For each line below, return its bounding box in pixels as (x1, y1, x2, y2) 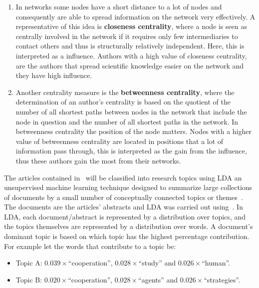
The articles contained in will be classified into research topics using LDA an (4, 172, 242, 182)
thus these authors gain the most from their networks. (15, 155, 181, 165)
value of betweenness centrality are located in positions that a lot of (15, 135, 224, 146)
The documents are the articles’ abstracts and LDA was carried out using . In (4, 201, 243, 212)
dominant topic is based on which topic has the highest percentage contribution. (4, 231, 250, 241)
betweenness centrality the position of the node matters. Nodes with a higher (15, 126, 252, 136)
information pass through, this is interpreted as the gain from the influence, (15, 145, 247, 156)
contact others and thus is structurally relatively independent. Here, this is (15, 40, 245, 51)
